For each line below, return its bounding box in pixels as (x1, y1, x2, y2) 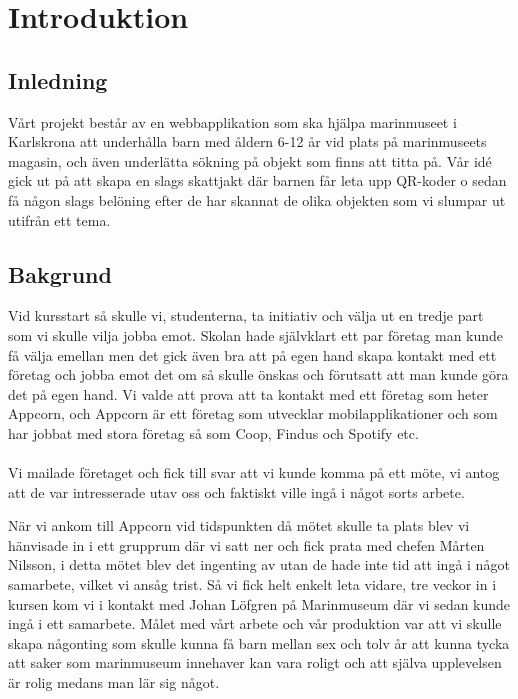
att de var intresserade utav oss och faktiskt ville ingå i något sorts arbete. (8, 481, 465, 502)
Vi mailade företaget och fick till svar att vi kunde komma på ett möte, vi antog (8, 462, 500, 483)
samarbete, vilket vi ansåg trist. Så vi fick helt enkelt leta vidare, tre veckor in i (8, 574, 497, 595)
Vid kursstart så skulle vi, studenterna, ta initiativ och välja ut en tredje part (8, 305, 484, 326)
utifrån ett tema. (8, 209, 111, 230)
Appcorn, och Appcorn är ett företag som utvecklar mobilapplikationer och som (8, 403, 498, 424)
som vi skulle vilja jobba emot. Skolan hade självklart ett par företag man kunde (8, 324, 504, 345)
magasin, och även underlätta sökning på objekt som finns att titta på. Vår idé (8, 150, 492, 171)
